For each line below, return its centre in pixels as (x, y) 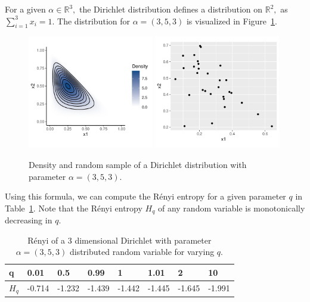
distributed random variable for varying (142, 252)
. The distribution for (91, 21)
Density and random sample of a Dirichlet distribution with (138, 164)
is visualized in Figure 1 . (232, 21)
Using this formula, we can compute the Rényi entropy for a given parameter (145, 196)
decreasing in (29, 220)
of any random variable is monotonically (231, 208)
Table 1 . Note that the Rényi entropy (74, 208)
